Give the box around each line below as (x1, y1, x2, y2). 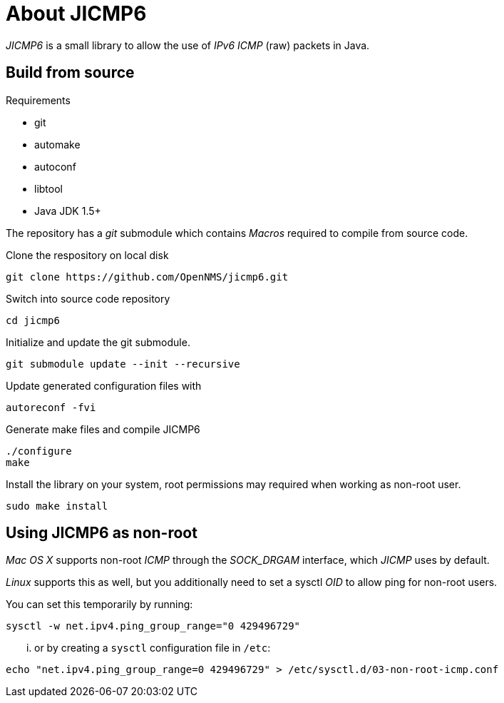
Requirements (6, 93, 71, 106)
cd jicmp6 (6, 314, 60, 326)
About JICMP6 (6, 1, 147, 26)
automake (34, 138, 81, 151)
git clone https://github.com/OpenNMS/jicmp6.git (6, 270, 289, 283)
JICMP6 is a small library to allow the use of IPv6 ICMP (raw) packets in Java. (6, 39, 370, 51)
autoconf (34, 160, 76, 173)
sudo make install (6, 500, 108, 512)
